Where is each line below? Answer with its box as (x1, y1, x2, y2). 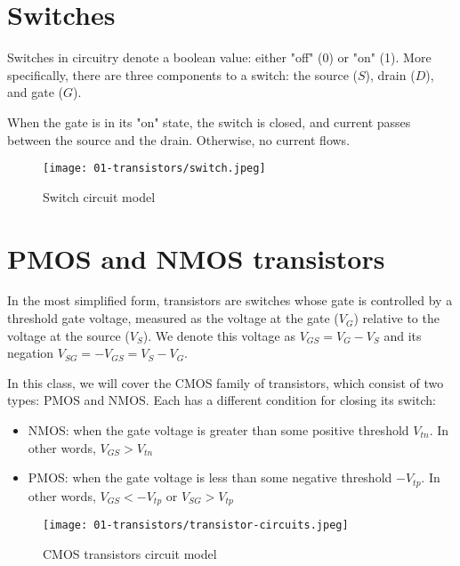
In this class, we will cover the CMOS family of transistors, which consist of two (7, 373, 444, 392)
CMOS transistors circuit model (43, 544, 217, 562)
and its (383, 326, 422, 344)
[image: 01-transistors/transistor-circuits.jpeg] (43, 519, 349, 532)
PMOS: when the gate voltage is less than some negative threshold (28, 468, 392, 487)
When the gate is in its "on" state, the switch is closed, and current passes (7, 112, 411, 131)
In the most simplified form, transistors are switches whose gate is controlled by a (7, 291, 453, 310)
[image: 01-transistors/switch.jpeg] (43, 162, 266, 175)
